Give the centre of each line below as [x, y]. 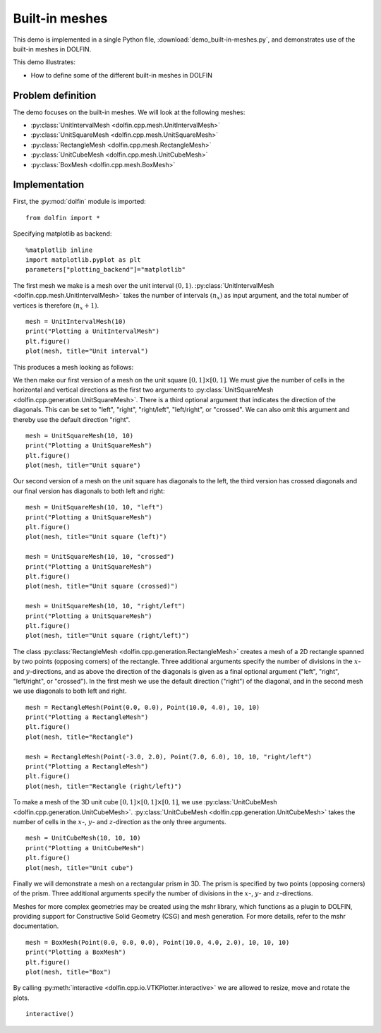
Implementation [49, 185]
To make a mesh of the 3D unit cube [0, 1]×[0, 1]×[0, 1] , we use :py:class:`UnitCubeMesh [145, 802]
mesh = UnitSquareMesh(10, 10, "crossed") [100, 557]
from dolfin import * [63, 218]
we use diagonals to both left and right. [70, 691]
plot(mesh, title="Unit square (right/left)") [108, 636]
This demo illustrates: [44, 62]
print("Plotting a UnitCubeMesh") [85, 848]
